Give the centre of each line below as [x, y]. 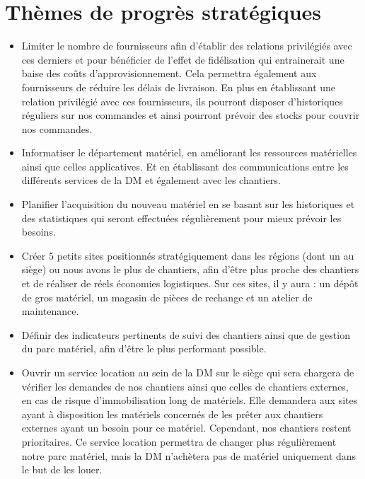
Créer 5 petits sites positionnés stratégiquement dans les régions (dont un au [188, 255]
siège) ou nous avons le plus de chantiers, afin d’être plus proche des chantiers [190, 269]
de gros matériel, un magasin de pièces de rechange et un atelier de [167, 297]
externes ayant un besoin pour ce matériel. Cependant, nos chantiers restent [186, 428]
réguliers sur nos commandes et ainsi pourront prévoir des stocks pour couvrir [191, 115]
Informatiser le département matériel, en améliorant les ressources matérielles [189, 152]
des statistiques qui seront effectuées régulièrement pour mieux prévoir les [181, 218]
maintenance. [50, 311]
